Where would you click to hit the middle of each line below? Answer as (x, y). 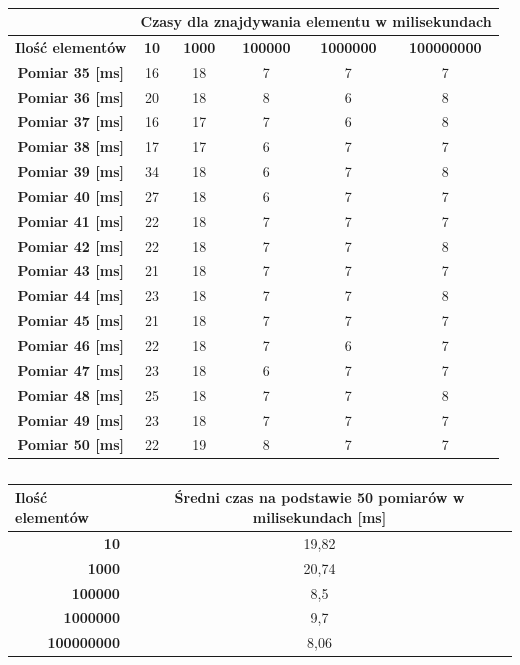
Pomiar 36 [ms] (70, 96)
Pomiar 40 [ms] (70, 195)
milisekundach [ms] (319, 517)
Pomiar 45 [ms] (70, 320)
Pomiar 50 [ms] (70, 444)
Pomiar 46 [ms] (70, 344)
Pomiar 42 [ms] (70, 245)
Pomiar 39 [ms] (70, 171)
